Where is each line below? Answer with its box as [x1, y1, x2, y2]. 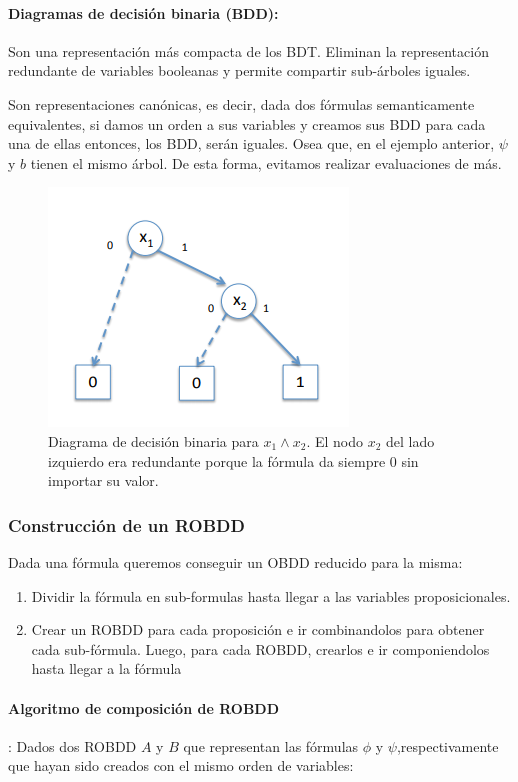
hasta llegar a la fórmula [31, 658, 182, 679]
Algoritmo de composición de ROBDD [8, 697, 280, 718]
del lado [386, 430, 435, 451]
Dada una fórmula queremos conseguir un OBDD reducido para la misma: [8, 551, 463, 572]
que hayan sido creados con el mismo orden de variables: [8, 755, 354, 776]
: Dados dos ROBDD [8, 735, 137, 756]
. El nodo [306, 430, 364, 451]
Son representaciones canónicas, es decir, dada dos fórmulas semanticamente [8, 93, 475, 114]
